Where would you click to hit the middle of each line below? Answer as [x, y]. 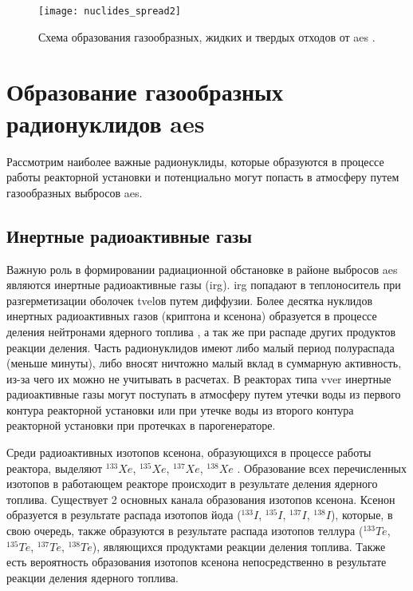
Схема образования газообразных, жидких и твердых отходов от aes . [207, 36]
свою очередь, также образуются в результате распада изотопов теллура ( [185, 531]
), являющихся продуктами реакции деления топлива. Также [239, 546]
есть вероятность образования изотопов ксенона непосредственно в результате [197, 562]
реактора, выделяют [55, 468]
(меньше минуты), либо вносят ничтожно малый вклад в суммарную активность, [204, 363]
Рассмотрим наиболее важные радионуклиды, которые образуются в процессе [195, 161]
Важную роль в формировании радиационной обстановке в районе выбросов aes [202, 269]
